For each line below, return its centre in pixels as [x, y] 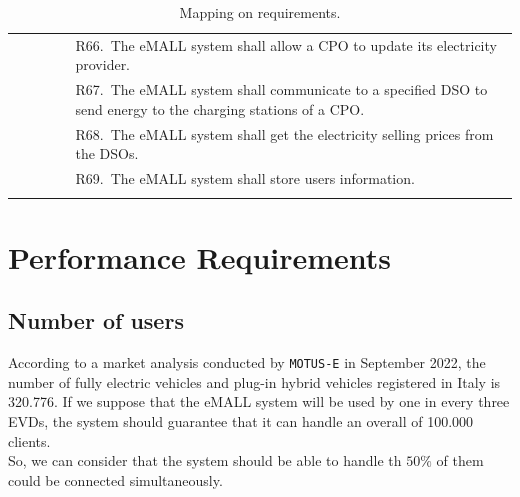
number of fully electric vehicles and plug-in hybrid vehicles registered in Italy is [254, 381]
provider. [103, 64]
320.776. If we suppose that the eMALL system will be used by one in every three [259, 401]
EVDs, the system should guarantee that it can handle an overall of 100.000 [241, 420]
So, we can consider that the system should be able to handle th [205, 460]
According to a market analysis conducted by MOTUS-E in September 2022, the [247, 362]
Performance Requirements [200, 256]
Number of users [96, 320]
